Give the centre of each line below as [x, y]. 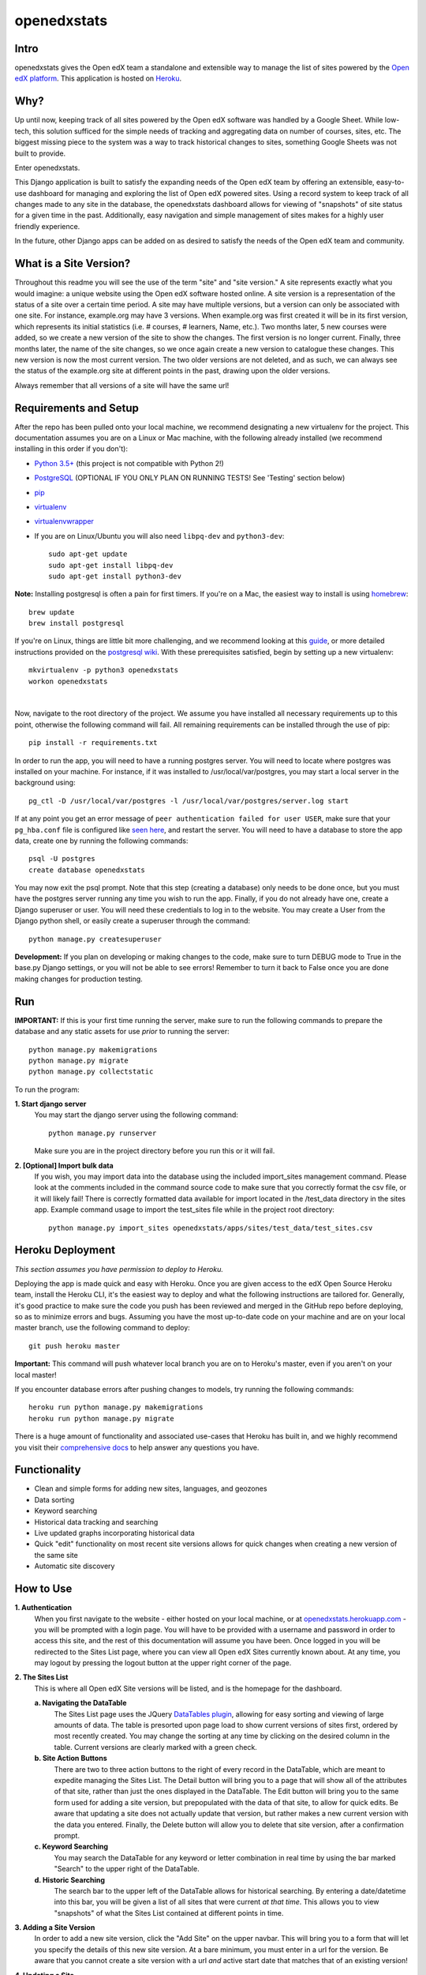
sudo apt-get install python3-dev [115, 576]
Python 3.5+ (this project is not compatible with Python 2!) [129, 463]
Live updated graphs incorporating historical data [114, 1533]
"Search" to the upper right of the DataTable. [127, 1869]
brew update [52, 612]
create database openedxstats [87, 870]
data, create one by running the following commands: [101, 841]
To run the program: [47, 1089]
